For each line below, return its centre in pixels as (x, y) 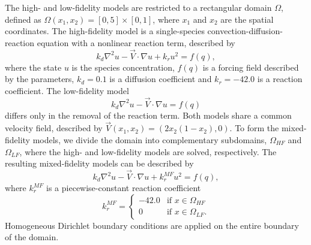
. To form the (254, 128)
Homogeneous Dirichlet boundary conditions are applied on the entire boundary (152, 225)
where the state (33, 67)
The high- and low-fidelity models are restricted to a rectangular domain (138, 7)
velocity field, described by (54, 128)
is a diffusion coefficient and (161, 79)
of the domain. (32, 237)
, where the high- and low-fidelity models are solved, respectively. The (148, 151)
